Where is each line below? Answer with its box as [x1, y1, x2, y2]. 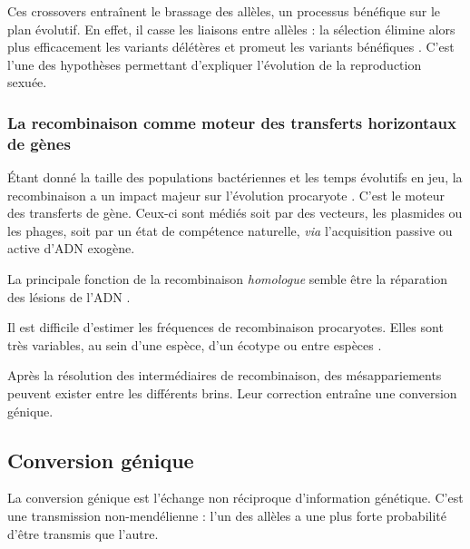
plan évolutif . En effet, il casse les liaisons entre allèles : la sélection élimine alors [7, 19, 455, 38]
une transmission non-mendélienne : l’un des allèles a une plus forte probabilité [7, 506, 446, 525]
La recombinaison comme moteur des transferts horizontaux [7, 111, 456, 133]
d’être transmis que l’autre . [7, 524, 159, 543]
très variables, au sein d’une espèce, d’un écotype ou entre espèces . [7, 335, 382, 354]
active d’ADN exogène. [7, 239, 135, 258]
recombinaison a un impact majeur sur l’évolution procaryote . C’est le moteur [7, 185, 445, 204]
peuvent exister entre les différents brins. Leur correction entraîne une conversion [7, 384, 457, 403]
